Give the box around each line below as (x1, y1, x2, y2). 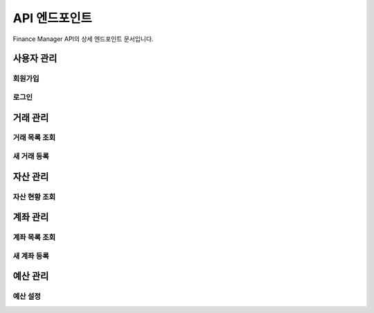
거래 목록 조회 (12, 133, 56, 142)
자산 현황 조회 (12, 192, 56, 201)
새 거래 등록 (12, 151, 50, 161)
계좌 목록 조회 (12, 232, 56, 242)
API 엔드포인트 (12, 10, 93, 26)
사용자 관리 (12, 53, 57, 65)
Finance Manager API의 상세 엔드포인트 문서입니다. (12, 35, 154, 43)
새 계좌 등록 (12, 251, 50, 260)
